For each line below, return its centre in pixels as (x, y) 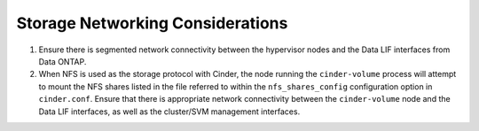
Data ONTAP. (63, 61)
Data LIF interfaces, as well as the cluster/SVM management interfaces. (169, 112)
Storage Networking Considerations (152, 23)
